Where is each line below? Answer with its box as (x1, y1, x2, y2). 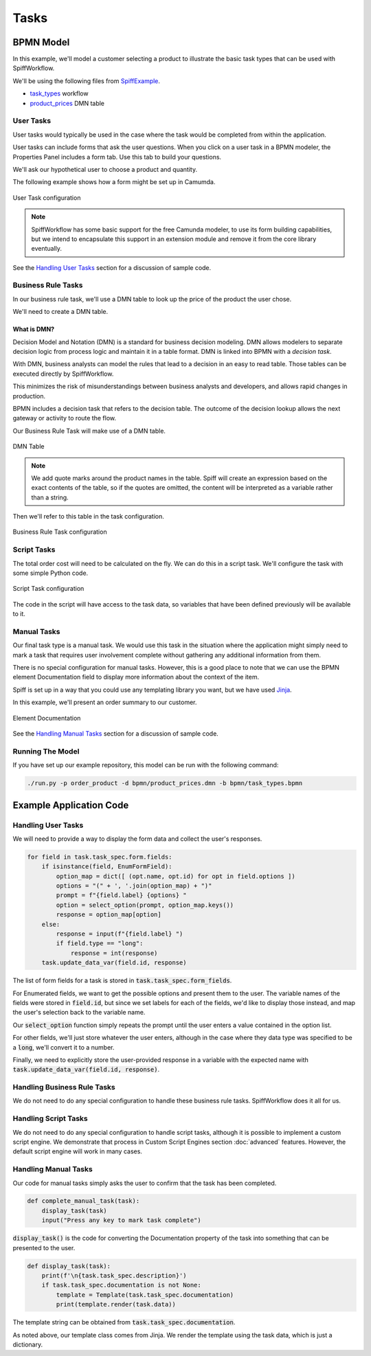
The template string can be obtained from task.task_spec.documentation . (12, 1318, 236, 1326)
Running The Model (12, 746, 80, 756)
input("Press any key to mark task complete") (41, 1217, 202, 1224)
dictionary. (12, 1340, 43, 1348)
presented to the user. (12, 1243, 76, 1252)
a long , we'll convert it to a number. (12, 1043, 115, 1051)
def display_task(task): (27, 1262, 111, 1270)
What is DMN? (12, 325, 55, 333)
